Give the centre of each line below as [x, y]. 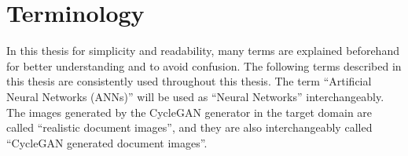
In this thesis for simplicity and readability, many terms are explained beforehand [203, 51]
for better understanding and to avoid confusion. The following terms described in [204, 65]
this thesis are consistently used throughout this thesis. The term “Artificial [189, 81]
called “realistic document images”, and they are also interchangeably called [189, 127]
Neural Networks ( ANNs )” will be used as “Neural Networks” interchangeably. [195, 96]
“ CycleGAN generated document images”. [107, 142]
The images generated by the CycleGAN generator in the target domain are [189, 112]
